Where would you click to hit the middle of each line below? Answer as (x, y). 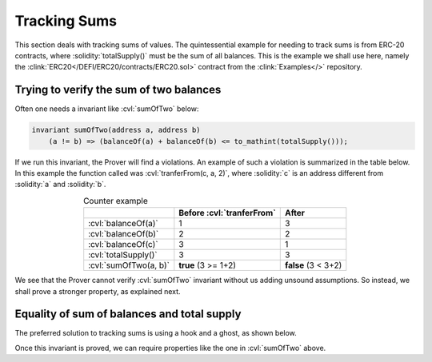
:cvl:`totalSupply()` (123, 255)
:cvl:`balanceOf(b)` (124, 234)
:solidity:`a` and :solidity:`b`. (60, 185)
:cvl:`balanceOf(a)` (124, 224)
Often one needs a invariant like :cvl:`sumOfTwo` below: (107, 109)
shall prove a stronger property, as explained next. (98, 291)
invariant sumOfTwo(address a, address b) (116, 130)
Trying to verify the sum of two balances (118, 90)
